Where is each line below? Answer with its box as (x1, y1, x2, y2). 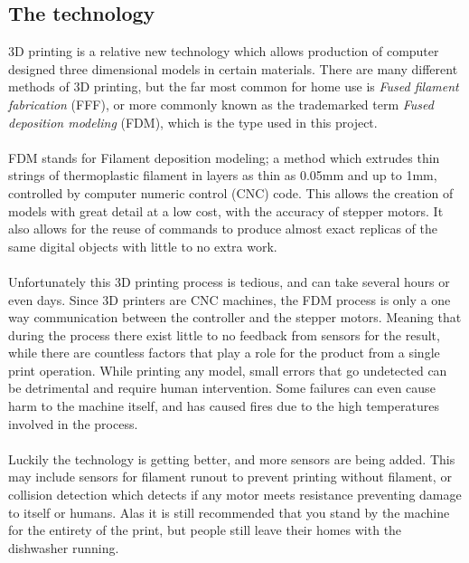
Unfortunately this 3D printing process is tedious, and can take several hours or (8, 272, 450, 291)
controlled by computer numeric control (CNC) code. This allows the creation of (8, 183, 454, 202)
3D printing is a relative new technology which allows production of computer (8, 42, 439, 61)
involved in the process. (8, 414, 138, 433)
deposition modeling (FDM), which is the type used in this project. (8, 112, 378, 131)
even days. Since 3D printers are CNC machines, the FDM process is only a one (8, 290, 451, 309)
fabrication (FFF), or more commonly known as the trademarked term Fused (8, 94, 434, 113)
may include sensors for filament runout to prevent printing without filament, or (8, 467, 452, 486)
